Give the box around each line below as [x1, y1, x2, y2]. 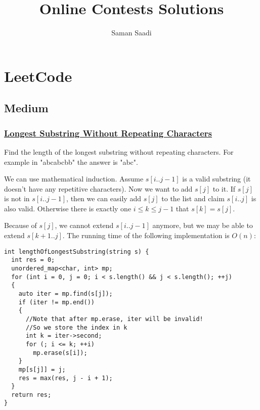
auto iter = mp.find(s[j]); [18, 290, 113, 297]
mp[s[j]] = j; [18, 366, 66, 373]
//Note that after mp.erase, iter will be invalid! [25, 315, 203, 323]
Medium [4, 100, 49, 116]
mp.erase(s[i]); [33, 349, 88, 356]
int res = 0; [11, 256, 55, 264]
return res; [11, 391, 52, 398]
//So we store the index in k [25, 324, 127, 331]
